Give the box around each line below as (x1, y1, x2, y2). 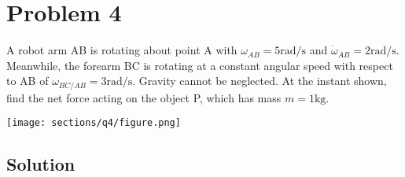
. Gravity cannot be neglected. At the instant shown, (132, 72, 387, 89)
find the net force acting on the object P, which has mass (6, 89, 282, 105)
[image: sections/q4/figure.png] (6, 117, 181, 129)
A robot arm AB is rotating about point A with (6, 42, 237, 58)
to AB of (6, 72, 49, 89)
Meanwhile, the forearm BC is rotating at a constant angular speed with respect (6, 57, 393, 73)
